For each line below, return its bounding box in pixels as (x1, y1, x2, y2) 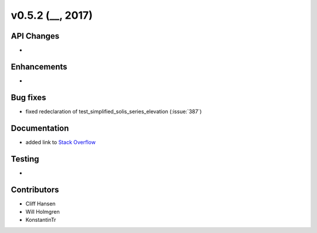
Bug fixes (11, 92, 46, 102)
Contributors (11, 184, 59, 194)
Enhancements (11, 61, 68, 71)
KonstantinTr (25, 217, 56, 224)
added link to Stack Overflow (25, 138, 96, 146)
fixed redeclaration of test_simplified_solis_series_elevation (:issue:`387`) (25, 108, 202, 115)
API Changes (11, 31, 60, 41)
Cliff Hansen (25, 200, 56, 207)
